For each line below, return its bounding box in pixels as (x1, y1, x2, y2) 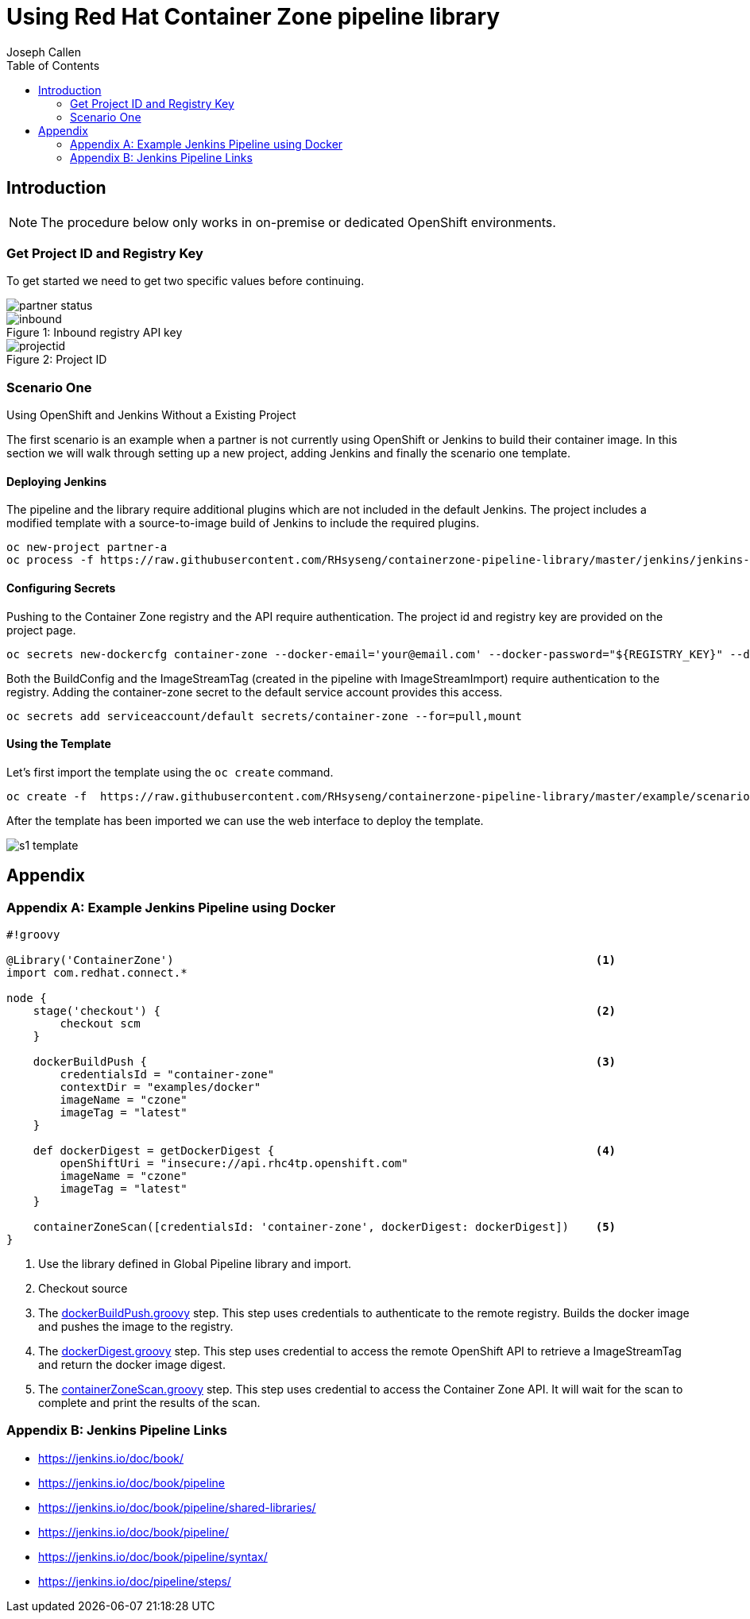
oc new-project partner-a (6, 541, 168, 554)
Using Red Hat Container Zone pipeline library (6, 3, 501, 30)
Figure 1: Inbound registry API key (6, 326, 183, 340)
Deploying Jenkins (6, 474, 107, 488)
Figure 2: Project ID (6, 353, 107, 367)
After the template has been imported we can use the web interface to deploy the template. (6, 813, 484, 827)
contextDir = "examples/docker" (60, 1080, 261, 1093)
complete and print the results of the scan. (38, 1395, 261, 1409)
